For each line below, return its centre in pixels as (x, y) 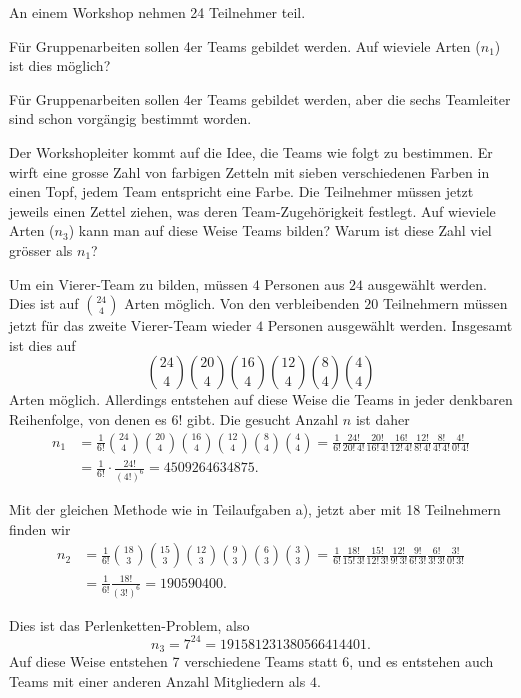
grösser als (41, 249)
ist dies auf (42, 344)
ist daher (382, 418)
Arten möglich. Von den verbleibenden (242, 303)
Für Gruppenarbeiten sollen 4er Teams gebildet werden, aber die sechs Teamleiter (260, 98)
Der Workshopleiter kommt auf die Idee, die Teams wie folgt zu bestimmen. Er (251, 151)
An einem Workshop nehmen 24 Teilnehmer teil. (157, 12)
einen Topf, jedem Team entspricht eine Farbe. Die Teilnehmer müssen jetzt (241, 191)
